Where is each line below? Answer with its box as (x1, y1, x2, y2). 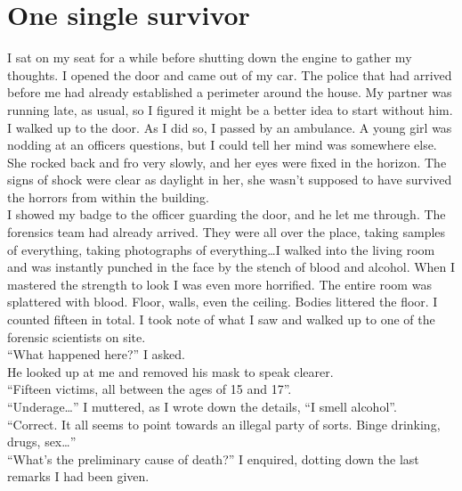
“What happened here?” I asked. (7, 345, 186, 364)
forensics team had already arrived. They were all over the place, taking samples (7, 223, 446, 241)
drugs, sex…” (7, 432, 77, 451)
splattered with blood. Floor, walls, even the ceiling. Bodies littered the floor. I (7, 292, 438, 311)
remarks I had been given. (7, 467, 150, 486)
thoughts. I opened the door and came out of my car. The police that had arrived (7, 65, 452, 84)
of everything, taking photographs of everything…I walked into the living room (7, 240, 435, 258)
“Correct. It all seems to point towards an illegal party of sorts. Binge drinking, (7, 414, 441, 433)
